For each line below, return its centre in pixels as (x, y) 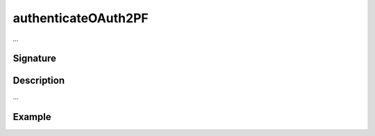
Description (39, 81)
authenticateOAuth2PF (81, 18)
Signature (35, 59)
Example (32, 117)
